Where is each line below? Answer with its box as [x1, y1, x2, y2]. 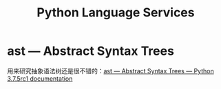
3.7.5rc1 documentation [7, 74, 73, 83]
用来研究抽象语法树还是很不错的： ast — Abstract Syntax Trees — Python [7, 66, 215, 75]
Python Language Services [36, 5, 195, 21]
